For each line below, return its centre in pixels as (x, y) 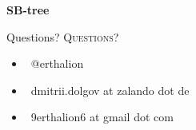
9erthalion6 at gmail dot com (102, 117)
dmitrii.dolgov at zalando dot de (110, 90)
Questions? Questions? (63, 36)
